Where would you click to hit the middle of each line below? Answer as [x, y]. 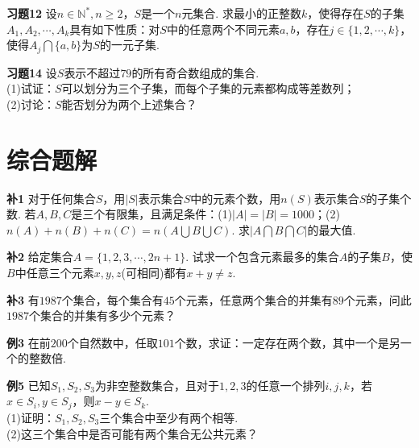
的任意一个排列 [286, 385]
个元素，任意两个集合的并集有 [253, 299]
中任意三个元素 [54, 272]
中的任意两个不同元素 [223, 29]
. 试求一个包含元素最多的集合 [262, 257]
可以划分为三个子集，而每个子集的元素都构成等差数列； [208, 88]
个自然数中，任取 [112, 342]
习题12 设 [32, 13]
